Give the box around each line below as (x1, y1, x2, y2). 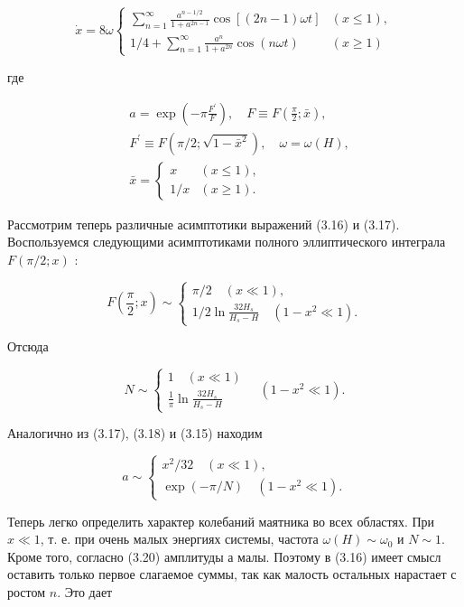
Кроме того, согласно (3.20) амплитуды (7, 546, 224, 565)
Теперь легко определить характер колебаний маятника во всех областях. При (7, 511, 435, 530)
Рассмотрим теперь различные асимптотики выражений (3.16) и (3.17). (7, 214, 400, 233)
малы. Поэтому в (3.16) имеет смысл (237, 546, 441, 565)
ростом (7, 583, 46, 601)
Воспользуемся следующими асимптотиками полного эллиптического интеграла (7, 232, 446, 251)
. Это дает (57, 583, 113, 601)
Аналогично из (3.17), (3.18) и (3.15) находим (7, 424, 263, 443)
